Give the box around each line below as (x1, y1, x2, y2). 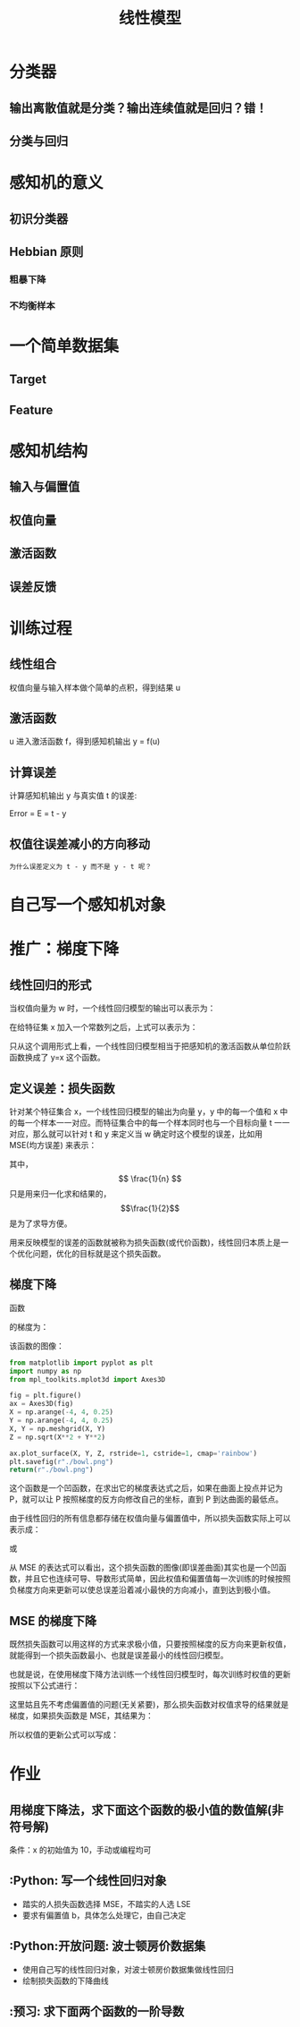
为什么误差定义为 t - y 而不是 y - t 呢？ (9, 862, 152, 871)
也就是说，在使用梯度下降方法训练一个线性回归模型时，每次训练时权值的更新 (9, 1669, 291, 1680)
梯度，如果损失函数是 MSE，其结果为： (9, 1710, 154, 1721)
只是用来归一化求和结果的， (9, 1188, 112, 1199)
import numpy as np (9, 1367, 82, 1375)
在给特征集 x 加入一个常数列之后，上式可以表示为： (9, 1022, 198, 1033)
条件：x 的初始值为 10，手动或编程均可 (9, 1844, 152, 1855)
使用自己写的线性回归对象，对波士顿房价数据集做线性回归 (21, 1963, 234, 1974)
